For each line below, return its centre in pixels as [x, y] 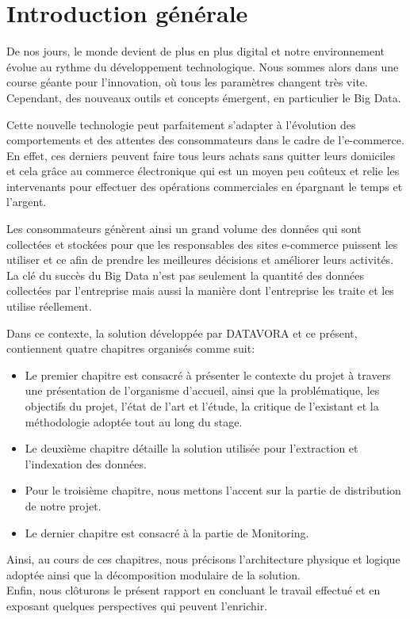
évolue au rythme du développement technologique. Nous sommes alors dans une [203, 66]
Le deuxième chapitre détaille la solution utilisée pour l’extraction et [192, 448]
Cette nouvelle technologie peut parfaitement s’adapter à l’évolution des [181, 124]
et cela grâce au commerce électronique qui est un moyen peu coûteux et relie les [203, 171]
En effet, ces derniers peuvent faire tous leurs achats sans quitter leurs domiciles [201, 155]
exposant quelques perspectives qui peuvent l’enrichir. [137, 605]
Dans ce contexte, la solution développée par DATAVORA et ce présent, [182, 332]
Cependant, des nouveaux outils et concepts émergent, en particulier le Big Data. [204, 97]
